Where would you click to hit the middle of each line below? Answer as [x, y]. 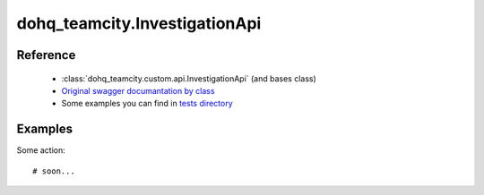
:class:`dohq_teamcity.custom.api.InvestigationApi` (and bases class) [189, 78]
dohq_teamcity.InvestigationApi [139, 23]
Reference [46, 55]
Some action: [41, 150]
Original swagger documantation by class [138, 90]
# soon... [54, 171]
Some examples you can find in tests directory [147, 104]
